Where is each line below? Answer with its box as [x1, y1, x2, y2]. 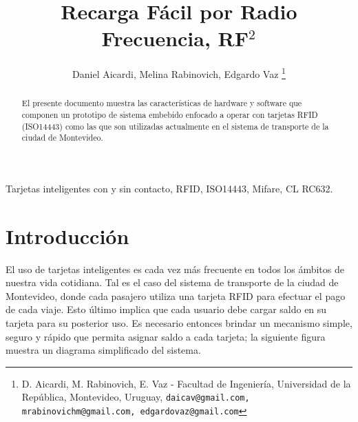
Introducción [6, 221, 129, 250]
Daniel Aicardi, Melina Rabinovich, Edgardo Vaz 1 [72, 65, 286, 81]
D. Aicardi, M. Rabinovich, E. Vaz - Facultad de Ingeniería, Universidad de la [21, 376, 351, 390]
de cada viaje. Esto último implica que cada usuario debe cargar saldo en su [6, 302, 327, 316]
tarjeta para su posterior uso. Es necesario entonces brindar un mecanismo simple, [6, 316, 352, 330]
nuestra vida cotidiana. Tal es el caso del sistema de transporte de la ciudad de [6, 275, 339, 290]
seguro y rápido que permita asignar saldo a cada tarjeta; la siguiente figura [6, 329, 326, 343]
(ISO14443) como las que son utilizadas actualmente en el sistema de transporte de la [21, 120, 329, 132]
